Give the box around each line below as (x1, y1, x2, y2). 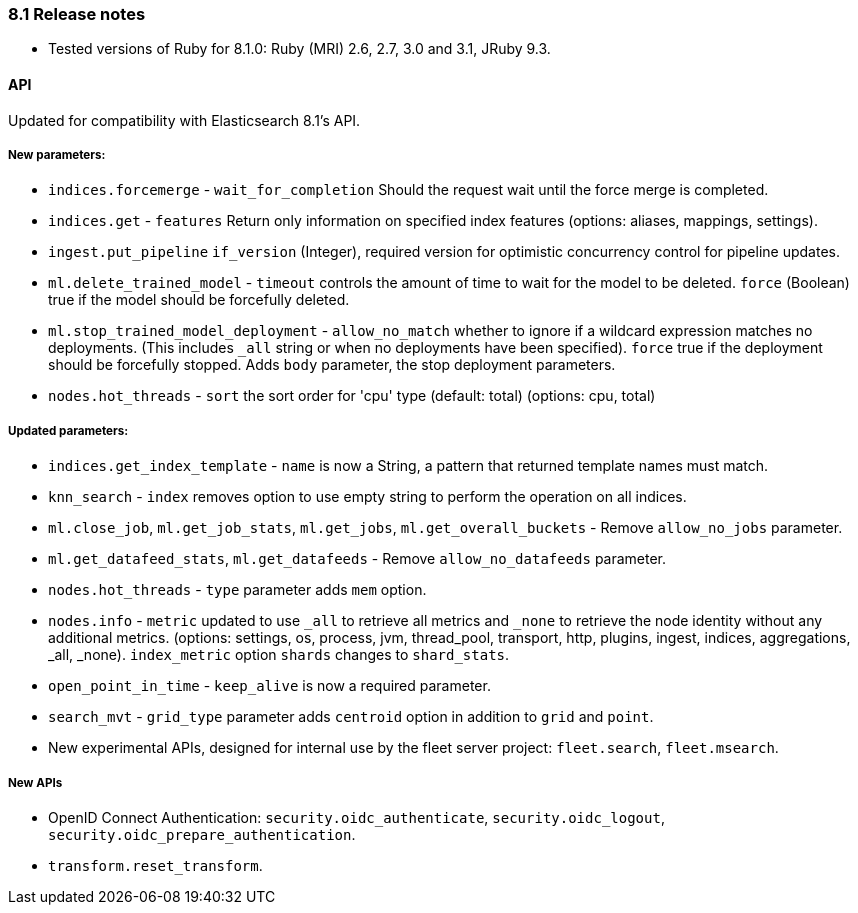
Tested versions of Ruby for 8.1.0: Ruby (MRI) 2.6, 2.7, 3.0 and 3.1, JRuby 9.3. (48, 40, 551, 58)
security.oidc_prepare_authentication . (48, 825, 356, 843)
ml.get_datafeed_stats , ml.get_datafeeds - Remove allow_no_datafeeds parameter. (48, 550, 667, 568)
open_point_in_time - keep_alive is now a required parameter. (48, 677, 491, 695)
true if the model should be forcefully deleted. (48, 291, 350, 309)
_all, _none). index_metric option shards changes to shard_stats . (48, 646, 510, 664)
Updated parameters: (8, 423, 129, 438)
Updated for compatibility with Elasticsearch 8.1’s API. (8, 111, 361, 129)
